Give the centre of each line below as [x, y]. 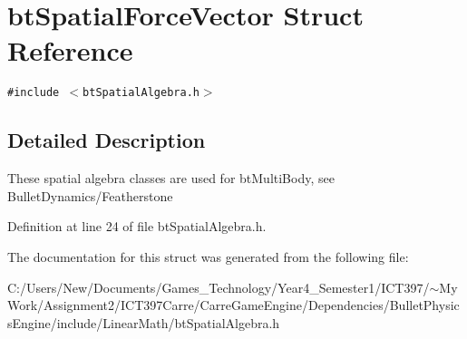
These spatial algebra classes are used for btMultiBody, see [171, 178]
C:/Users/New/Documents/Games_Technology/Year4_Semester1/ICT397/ [219, 287]
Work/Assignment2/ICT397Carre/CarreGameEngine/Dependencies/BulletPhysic [233, 305]
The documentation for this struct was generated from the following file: [208, 256]
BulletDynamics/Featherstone [90, 195]
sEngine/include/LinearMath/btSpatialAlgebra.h [144, 322]
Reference [70, 50]
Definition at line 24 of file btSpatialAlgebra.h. [137, 226]
